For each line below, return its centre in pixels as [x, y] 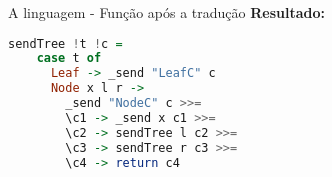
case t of [69, 58]
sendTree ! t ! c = [65, 43]
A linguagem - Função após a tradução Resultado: [166, 12]
